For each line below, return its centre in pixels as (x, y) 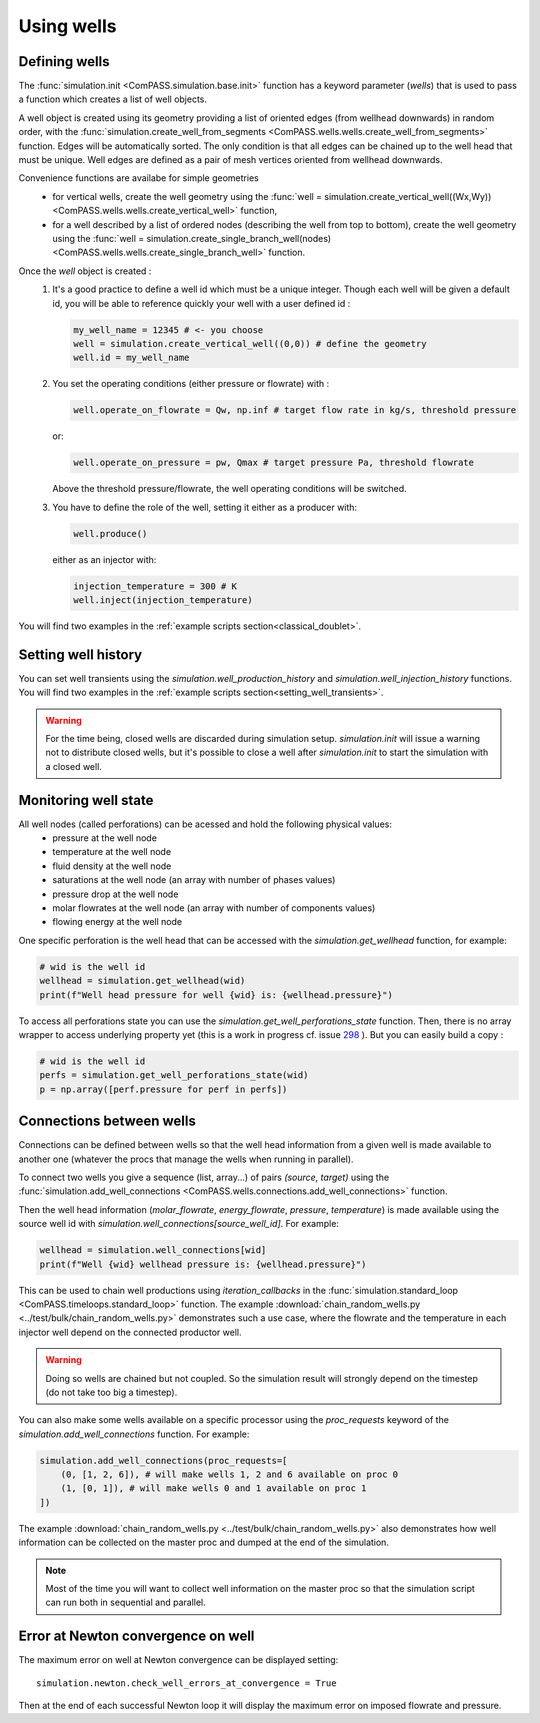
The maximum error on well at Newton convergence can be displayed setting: (178, 1660)
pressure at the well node (104, 838)
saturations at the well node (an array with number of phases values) (194, 880)
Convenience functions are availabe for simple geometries (138, 178)
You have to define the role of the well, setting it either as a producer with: (205, 507)
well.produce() (110, 533)
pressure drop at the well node (115, 894)
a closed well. (73, 766)
